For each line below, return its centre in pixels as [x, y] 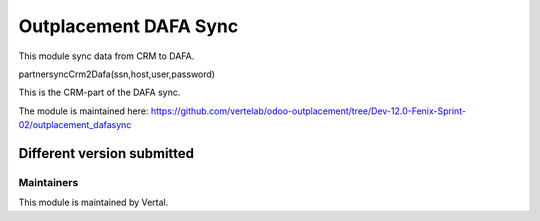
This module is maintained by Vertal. [93, 202]
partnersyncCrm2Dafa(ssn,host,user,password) [116, 74]
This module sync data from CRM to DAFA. [106, 56]
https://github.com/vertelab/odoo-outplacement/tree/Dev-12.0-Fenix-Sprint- [308, 111]
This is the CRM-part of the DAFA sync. [99, 92]
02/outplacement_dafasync [75, 125]
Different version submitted [106, 153]
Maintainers [48, 182]
